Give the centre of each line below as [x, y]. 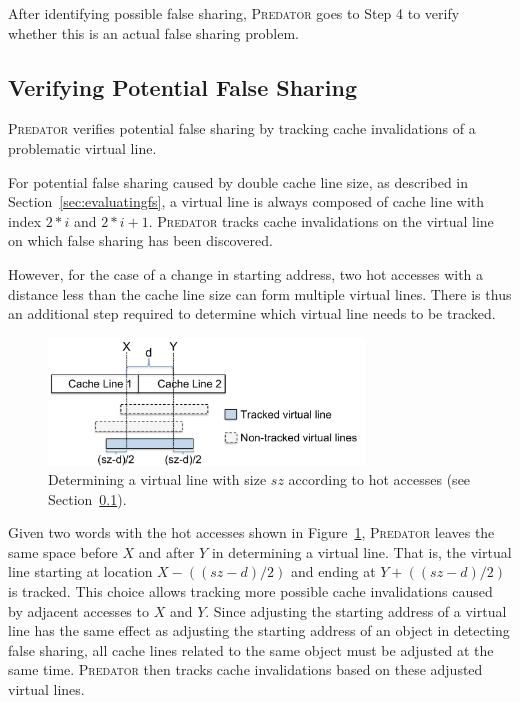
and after [166, 551]
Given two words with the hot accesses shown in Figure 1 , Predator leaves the [251, 532]
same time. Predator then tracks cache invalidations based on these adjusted [245, 669]
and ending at [333, 571]
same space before [63, 551]
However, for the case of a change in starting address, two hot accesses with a [246, 273]
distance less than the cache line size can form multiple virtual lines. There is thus [260, 293]
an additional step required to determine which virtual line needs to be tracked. [252, 313]
